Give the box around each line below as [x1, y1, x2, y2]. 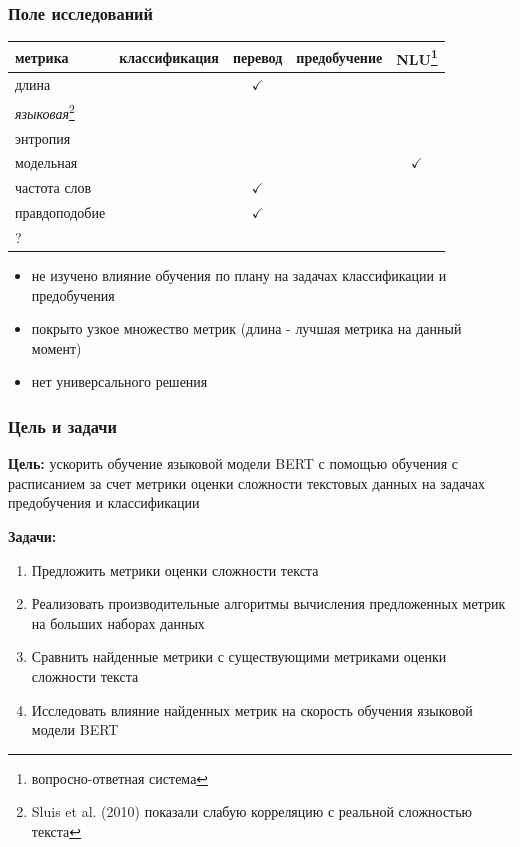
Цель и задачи [8, 413, 117, 438]
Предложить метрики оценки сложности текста [31, 559, 319, 580]
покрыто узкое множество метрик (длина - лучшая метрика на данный [31, 318, 462, 339]
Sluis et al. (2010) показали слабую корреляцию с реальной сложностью [31, 801, 473, 822]
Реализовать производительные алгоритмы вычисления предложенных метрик [31, 593, 506, 614]
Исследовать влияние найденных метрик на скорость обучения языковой [31, 699, 473, 720]
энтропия [15, 127, 71, 148]
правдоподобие [15, 202, 106, 223]
